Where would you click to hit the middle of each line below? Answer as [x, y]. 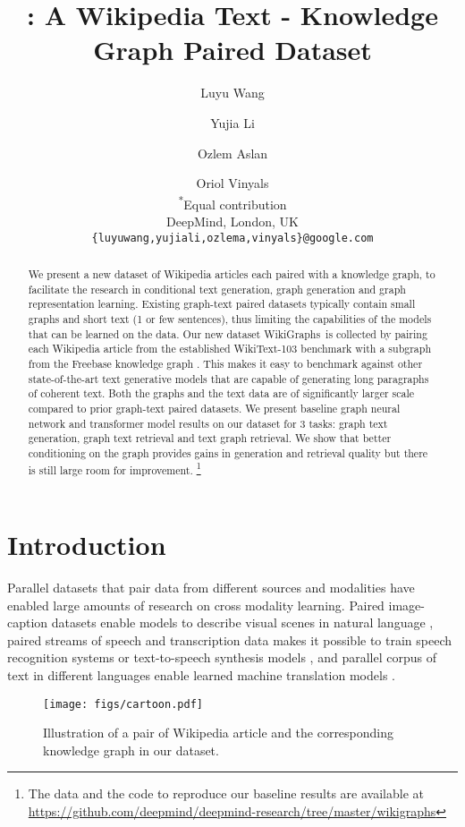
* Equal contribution [232, 202]
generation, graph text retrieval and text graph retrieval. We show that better [210, 438]
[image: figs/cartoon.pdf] [123, 704]
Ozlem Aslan [232, 153]
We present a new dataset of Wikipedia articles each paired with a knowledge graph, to [232, 273]
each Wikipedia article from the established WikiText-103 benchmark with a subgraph [230, 349]
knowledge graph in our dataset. [131, 750]
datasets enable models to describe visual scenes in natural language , [242, 622]
